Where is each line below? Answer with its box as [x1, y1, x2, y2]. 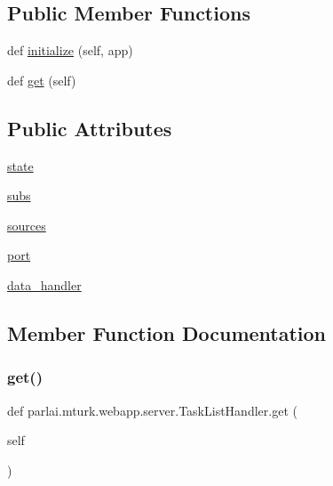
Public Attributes [7, 114, 172, 142]
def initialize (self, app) [7, 41, 133, 60]
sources [7, 215, 46, 234]
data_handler [7, 275, 82, 294]
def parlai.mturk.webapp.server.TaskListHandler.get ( [7, 401, 297, 419]
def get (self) [7, 70, 76, 89]
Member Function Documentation [7, 319, 327, 346]
